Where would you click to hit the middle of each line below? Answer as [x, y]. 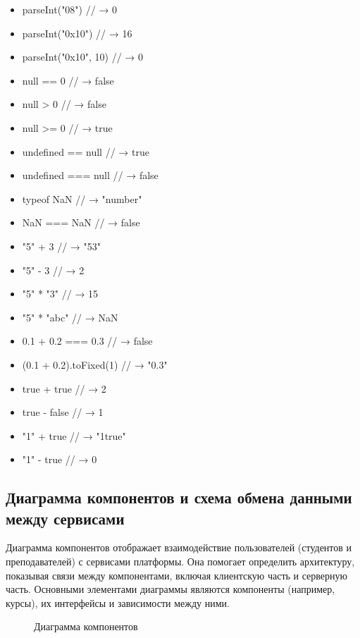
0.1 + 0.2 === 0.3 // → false [87, 341]
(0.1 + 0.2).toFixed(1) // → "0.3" [95, 364]
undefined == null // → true [86, 151]
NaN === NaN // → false [81, 222]
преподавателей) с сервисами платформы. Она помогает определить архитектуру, [180, 562]
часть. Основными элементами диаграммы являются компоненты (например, [170, 589]
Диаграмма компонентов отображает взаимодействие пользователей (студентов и [179, 547]
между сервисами [65, 518]
